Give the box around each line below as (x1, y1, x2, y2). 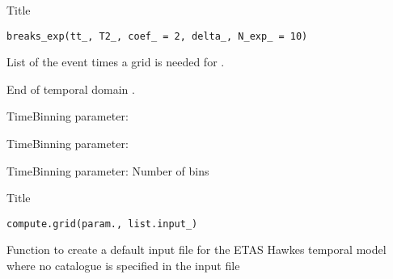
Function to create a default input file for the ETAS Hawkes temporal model (6, 241, 387, 258)
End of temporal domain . (6, 80, 135, 97)
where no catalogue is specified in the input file (6, 257, 240, 274)
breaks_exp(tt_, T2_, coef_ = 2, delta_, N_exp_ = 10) (6, 30, 308, 42)
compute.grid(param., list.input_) (6, 218, 198, 230)
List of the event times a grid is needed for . (6, 53, 225, 70)
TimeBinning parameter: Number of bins (6, 162, 209, 179)
